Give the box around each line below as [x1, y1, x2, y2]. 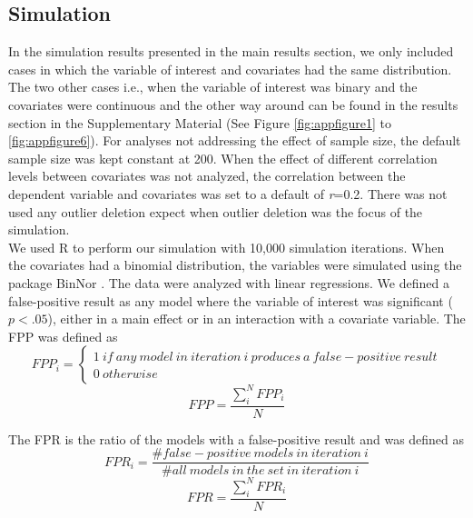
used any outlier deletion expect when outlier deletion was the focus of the [8, 202, 423, 221]
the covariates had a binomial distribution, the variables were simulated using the [8, 255, 462, 274]
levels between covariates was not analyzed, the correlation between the [8, 166, 406, 185]
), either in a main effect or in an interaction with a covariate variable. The [47, 309, 466, 328]
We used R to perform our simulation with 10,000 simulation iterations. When [8, 237, 445, 256]
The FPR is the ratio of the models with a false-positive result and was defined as [8, 429, 465, 448]
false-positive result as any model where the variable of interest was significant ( [8, 291, 453, 310]
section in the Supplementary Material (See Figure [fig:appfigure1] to [8, 113, 392, 132]
